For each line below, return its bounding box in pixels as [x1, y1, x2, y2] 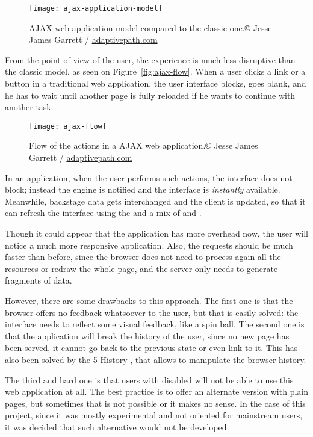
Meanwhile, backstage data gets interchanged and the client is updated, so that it [5, 194, 306, 207]
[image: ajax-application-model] [29, 4, 163, 13]
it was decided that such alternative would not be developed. [5, 420, 229, 433]
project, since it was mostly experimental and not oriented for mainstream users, [5, 409, 303, 421]
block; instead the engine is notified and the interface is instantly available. [5, 183, 280, 196]
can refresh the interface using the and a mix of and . [5, 206, 202, 219]
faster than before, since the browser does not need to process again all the [5, 250, 281, 263]
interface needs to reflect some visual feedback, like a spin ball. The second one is [5, 318, 305, 330]
